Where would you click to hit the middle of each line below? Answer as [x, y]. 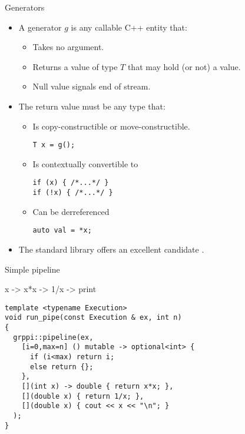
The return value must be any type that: [92, 106]
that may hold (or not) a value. [184, 66]
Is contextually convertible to [85, 163]
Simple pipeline [32, 269]
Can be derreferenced [71, 211]
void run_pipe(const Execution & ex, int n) [93, 318]
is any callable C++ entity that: [129, 27]
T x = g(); [54, 145]
